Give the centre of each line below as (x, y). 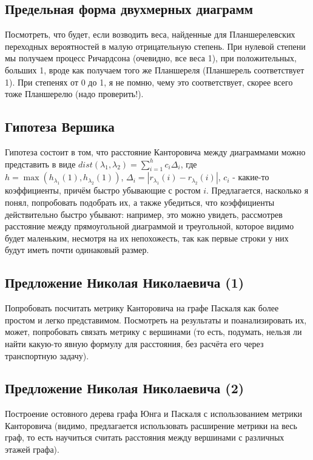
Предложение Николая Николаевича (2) (125, 388)
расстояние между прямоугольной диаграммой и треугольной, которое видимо (150, 226)
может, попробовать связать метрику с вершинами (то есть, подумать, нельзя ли (153, 332)
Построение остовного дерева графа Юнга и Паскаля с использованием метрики (154, 414)
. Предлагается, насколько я (257, 190)
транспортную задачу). (47, 355)
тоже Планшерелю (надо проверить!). (74, 94)
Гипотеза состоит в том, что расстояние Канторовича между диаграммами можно (155, 151)
